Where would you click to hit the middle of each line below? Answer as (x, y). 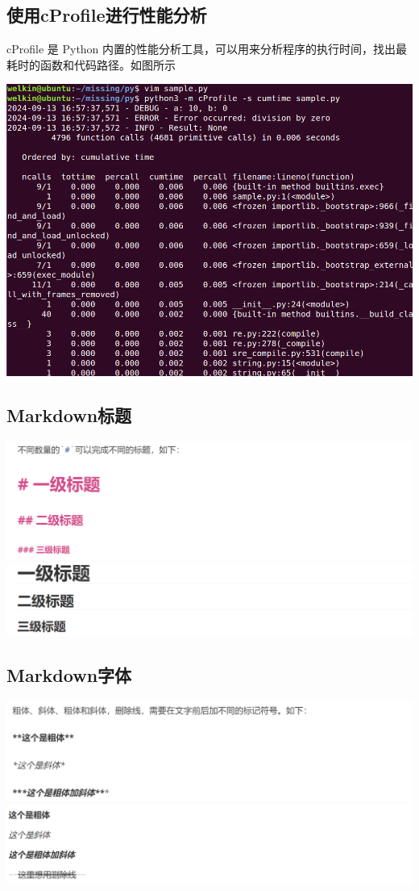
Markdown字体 (69, 675)
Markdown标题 (69, 415)
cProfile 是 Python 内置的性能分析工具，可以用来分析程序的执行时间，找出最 (207, 49)
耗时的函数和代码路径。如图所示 (91, 64)
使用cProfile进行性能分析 (107, 15)
